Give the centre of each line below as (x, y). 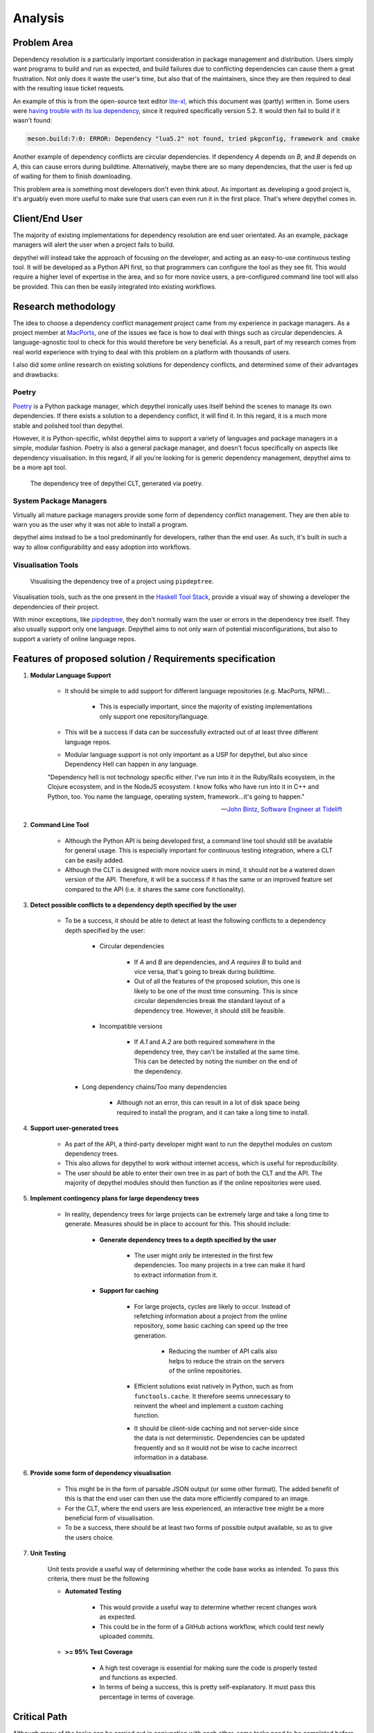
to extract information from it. (176, 1275)
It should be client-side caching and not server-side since (216, 1428)
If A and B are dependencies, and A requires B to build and (217, 962)
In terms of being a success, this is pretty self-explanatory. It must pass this (207, 1687)
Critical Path (40, 1717)
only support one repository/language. (154, 716)
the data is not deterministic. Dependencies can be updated (219, 1438)
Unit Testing (48, 1553)
